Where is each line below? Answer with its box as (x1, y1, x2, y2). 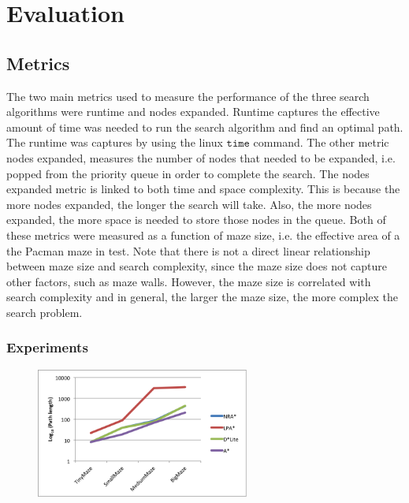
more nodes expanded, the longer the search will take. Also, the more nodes (6, 196, 372, 212)
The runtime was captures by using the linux (6, 134, 223, 151)
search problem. (6, 304, 83, 320)
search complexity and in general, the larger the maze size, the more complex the (6, 289, 398, 305)
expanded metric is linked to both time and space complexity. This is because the (6, 181, 400, 197)
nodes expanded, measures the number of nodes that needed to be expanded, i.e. (6, 149, 396, 166)
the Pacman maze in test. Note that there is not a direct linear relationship (6, 242, 370, 259)
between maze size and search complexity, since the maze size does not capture (6, 258, 387, 274)
